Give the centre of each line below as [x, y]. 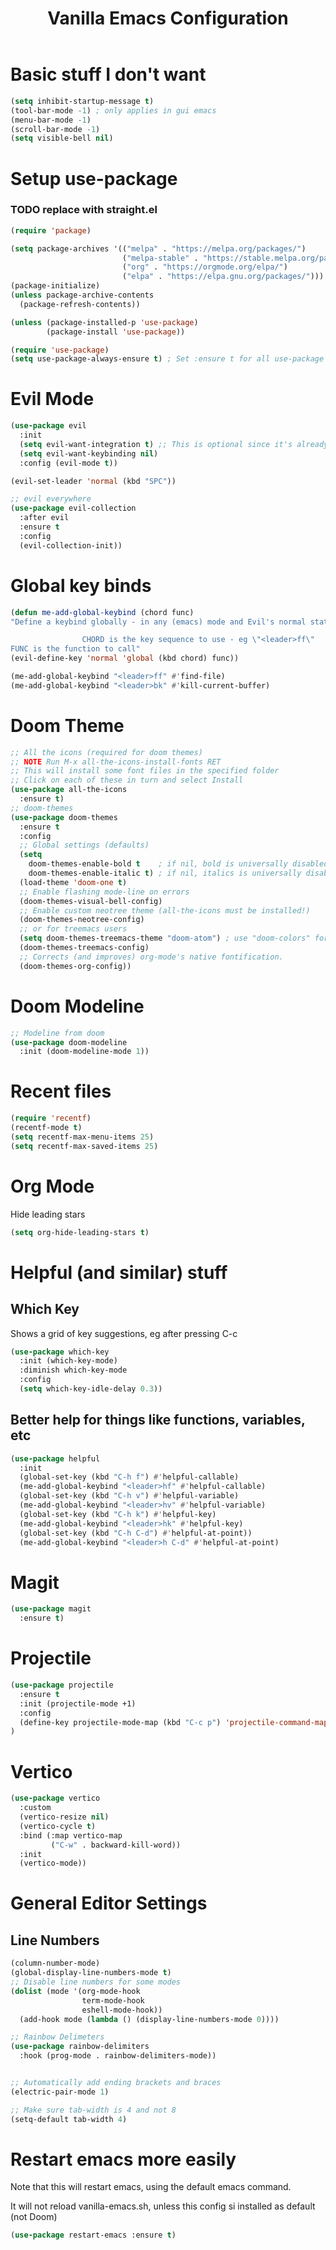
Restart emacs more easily [123, 2159]
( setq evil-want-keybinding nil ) [89, 453]
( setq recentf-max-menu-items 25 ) [82, 1137]
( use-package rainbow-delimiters [80, 2047]
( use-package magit [51, 1609]
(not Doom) [34, 2217]
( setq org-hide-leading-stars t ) [80, 1232]
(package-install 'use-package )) [116, 332]
